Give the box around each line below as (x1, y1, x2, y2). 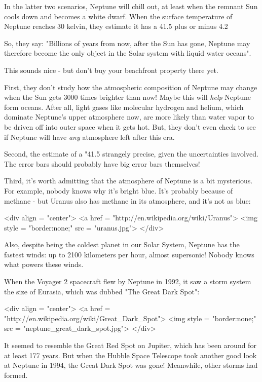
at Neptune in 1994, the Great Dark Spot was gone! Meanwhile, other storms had (4, 360, 258, 370)
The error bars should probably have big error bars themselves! (4, 158, 200, 169)
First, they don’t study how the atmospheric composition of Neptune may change (4, 82, 257, 92)
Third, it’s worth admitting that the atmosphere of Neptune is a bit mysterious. (4, 175, 253, 186)
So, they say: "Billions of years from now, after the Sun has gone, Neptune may (4, 37, 250, 48)
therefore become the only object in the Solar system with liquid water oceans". (4, 48, 251, 58)
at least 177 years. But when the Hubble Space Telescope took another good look (4, 350, 257, 360)
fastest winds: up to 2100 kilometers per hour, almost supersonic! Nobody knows (4, 249, 254, 259)
